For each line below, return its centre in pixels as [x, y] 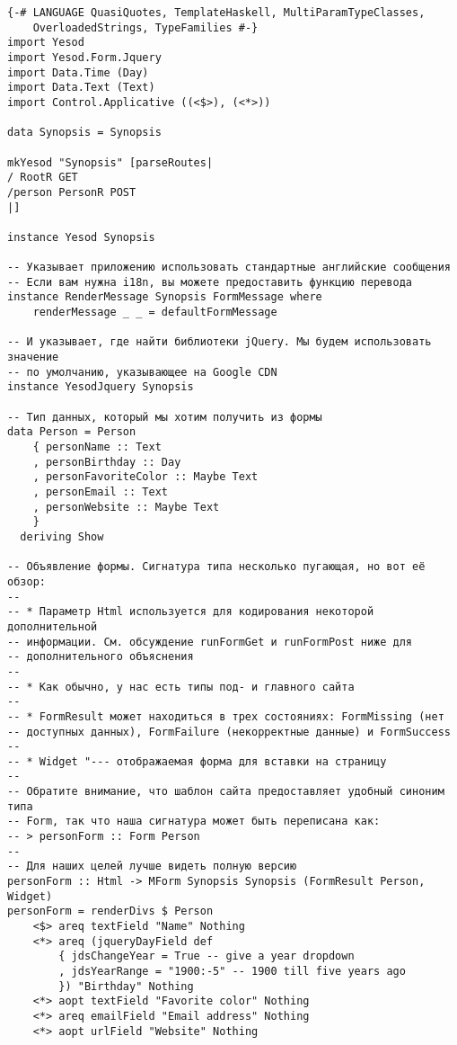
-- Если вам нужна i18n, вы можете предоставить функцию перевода [210, 282]
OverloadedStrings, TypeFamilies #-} [145, 27]
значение [33, 357]
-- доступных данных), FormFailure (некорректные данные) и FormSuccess [229, 732]
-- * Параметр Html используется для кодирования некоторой [191, 612]
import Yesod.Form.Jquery [84, 57]
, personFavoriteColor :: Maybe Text [145, 477]
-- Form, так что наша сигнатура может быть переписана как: [194, 822]
